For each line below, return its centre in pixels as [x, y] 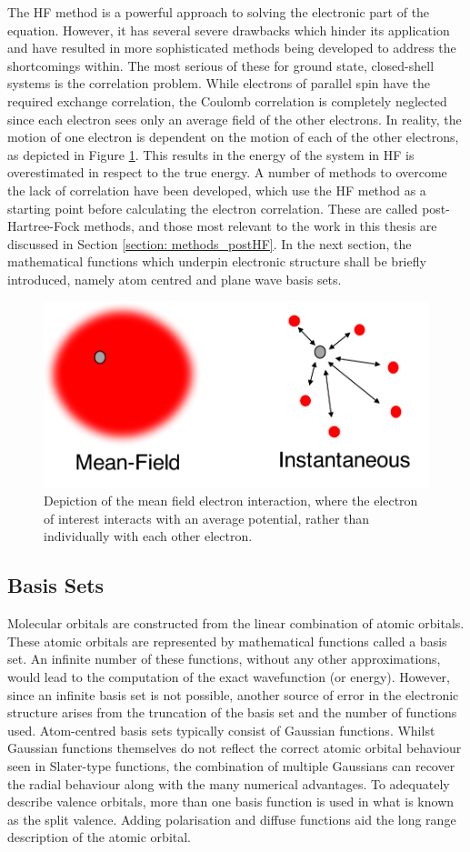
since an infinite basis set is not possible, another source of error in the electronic [233, 694]
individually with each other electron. [148, 536]
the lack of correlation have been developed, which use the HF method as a [217, 190]
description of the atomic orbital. [100, 837]
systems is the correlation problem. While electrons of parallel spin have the [219, 83]
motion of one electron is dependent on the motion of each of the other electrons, [233, 137]
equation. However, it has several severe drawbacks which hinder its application [229, 30]
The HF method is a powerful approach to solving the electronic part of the [219, 12]
